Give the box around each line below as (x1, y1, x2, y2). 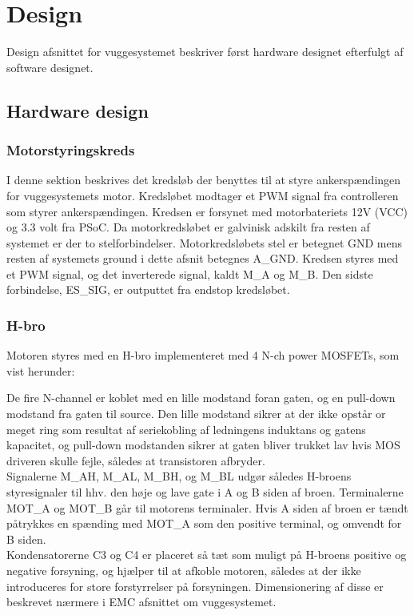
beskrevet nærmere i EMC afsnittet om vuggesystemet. (6, 593, 277, 610)
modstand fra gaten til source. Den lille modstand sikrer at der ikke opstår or (6, 405, 386, 422)
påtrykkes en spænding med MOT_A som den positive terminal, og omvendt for (6, 515, 402, 532)
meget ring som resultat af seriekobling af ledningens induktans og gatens (6, 420, 366, 437)
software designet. (6, 58, 94, 75)
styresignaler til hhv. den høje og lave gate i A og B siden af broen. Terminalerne (6, 484, 404, 500)
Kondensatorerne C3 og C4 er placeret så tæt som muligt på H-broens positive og (6, 546, 407, 563)
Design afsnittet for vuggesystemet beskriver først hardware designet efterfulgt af (6, 43, 404, 60)
